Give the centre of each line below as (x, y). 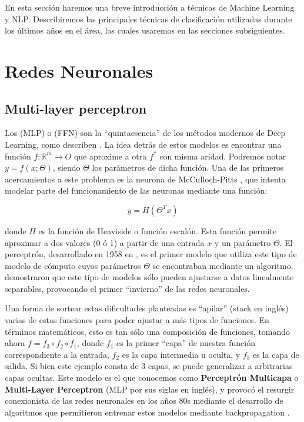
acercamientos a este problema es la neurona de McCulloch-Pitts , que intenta (145, 179)
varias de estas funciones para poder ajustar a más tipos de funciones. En (137, 320)
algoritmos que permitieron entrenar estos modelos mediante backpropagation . (147, 412)
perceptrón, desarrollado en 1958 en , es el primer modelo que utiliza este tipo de (151, 254)
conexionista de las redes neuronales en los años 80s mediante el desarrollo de (144, 401)
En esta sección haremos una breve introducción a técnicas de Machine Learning (150, 7)
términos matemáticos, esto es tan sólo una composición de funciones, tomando (148, 331)
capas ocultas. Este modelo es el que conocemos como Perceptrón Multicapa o (152, 378)
